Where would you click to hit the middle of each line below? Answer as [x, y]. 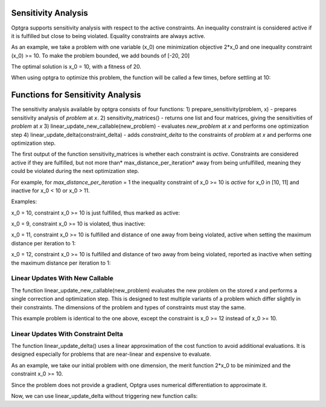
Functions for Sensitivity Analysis [76, 95]
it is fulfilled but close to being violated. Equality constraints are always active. [108, 36]
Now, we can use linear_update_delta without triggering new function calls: [104, 396]
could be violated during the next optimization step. [75, 171]
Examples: [24, 201]
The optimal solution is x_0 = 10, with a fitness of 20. [76, 67]
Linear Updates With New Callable [62, 279]
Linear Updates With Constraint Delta [67, 333]
